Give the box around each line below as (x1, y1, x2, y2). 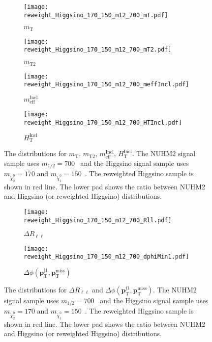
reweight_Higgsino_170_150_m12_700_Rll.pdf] (24, 216, 172, 224)
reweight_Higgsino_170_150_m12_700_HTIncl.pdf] (24, 119, 182, 126)
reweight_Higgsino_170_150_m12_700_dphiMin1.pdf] (24, 253, 189, 261)
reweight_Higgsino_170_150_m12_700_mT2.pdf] (24, 46, 172, 53)
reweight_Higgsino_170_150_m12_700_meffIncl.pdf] (24, 81, 189, 88)
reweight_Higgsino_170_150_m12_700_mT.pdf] (24, 11, 168, 19)
